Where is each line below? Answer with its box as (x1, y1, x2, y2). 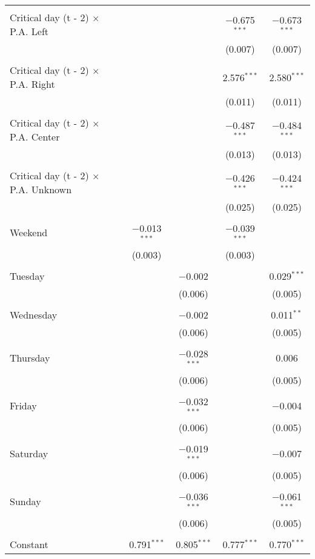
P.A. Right (10, 77, 55, 91)
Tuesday (10, 268, 45, 283)
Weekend (10, 225, 48, 240)
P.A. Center (10, 130, 60, 144)
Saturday (10, 446, 48, 460)
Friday (10, 398, 37, 412)
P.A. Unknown (10, 182, 72, 196)
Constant (10, 537, 48, 551)
